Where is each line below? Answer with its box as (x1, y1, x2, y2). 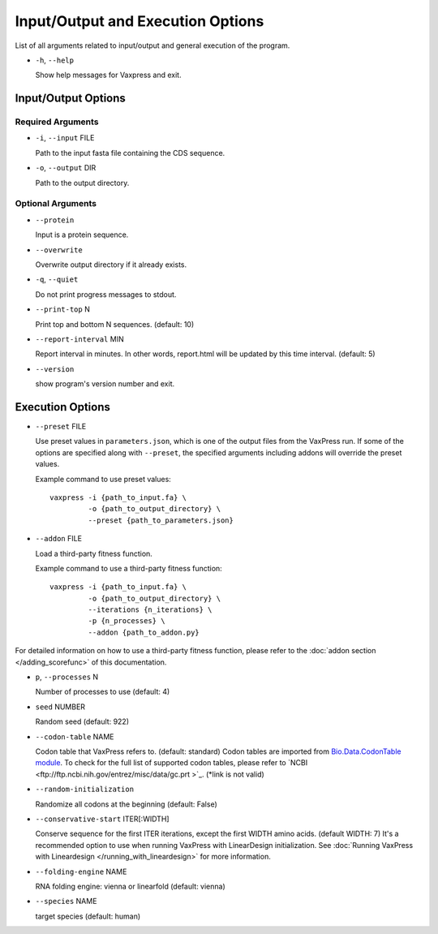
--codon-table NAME (35, 731, 114, 742)
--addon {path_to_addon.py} (88, 627, 200, 637)
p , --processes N (35, 672, 99, 682)
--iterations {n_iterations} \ (88, 605, 213, 614)
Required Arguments (15, 116, 99, 127)
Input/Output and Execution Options (15, 12, 264, 30)
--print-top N (35, 304, 91, 314)
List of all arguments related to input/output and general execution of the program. (15, 41, 290, 50)
